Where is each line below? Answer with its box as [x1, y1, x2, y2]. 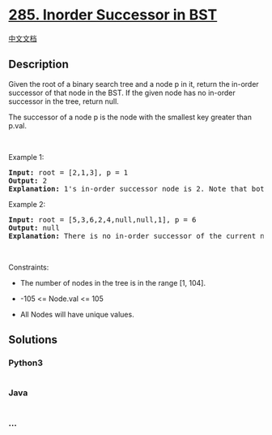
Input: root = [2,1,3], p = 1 [8, 168, 129, 177]
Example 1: [8, 152, 45, 162]
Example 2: [8, 199, 46, 209]
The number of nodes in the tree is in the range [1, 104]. [19, 278, 206, 287]
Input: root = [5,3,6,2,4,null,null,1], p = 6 [8, 215, 197, 224]
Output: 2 [8, 176, 47, 185]
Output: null [8, 223, 61, 232]
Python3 [8, 357, 43, 368]
